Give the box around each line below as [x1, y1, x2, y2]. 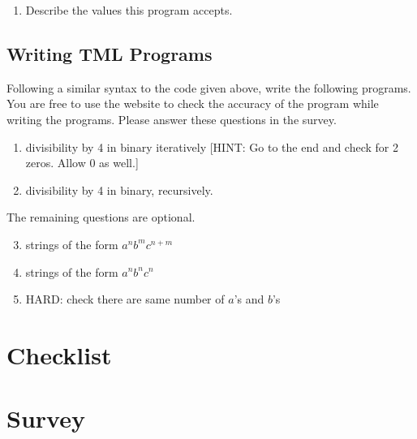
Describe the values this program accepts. [25, 2, 233, 18]
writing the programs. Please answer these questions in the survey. [6, 110, 337, 127]
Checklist [6, 338, 112, 371]
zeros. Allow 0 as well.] [25, 154, 139, 171]
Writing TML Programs [6, 41, 213, 66]
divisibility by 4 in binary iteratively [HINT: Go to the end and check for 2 [25, 138, 399, 155]
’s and [234, 291, 264, 308]
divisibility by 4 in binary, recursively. [25, 181, 213, 198]
